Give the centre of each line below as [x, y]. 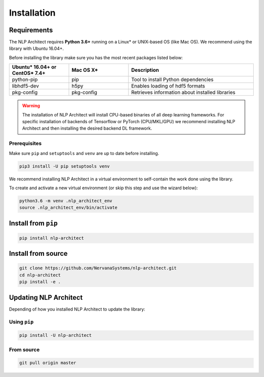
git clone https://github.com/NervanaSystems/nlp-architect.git [98, 268]
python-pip [25, 80]
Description [145, 70]
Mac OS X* [85, 70]
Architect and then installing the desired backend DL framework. [87, 128]
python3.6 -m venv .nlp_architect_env [66, 201]
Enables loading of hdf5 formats [168, 86]
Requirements [31, 30]
